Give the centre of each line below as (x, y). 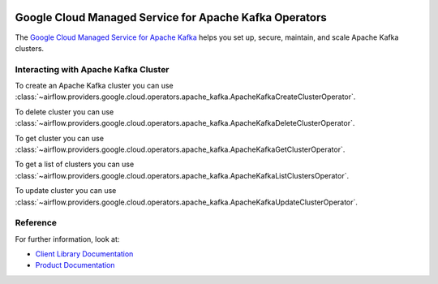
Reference (36, 223)
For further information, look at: (67, 239)
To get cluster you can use (60, 138)
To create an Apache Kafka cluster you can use (94, 86)
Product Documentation (75, 265)
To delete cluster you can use (64, 112)
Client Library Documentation (84, 254)
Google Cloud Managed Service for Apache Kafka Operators (171, 17)
